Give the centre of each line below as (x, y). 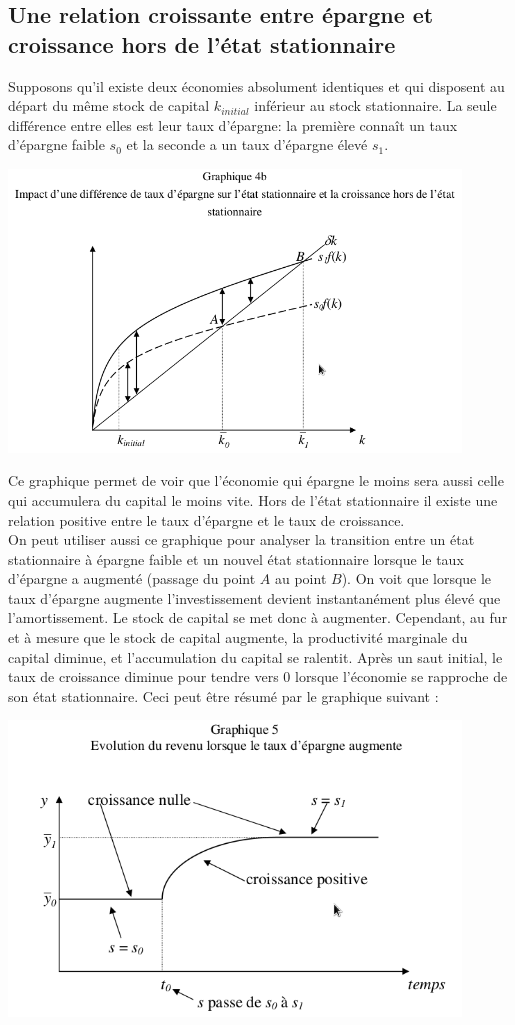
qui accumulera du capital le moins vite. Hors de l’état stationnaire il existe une (253, 499)
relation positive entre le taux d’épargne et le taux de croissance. (206, 519)
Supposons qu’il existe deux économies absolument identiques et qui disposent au (256, 85)
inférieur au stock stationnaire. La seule (375, 105)
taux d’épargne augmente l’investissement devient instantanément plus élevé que (254, 597)
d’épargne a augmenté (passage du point (132, 578)
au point (300, 578)
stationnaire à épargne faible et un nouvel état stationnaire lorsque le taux (236, 558)
